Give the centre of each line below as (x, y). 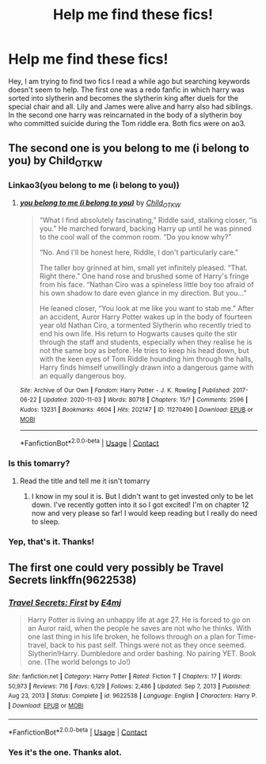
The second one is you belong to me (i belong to (129, 148)
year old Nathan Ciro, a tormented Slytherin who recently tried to (145, 325)
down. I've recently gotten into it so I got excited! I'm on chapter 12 (140, 505)
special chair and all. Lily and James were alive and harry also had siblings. (131, 106)
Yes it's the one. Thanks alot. (65, 753)
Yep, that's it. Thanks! (51, 542)
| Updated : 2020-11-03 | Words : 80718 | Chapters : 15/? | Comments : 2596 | (143, 400)
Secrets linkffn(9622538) (72, 580)
